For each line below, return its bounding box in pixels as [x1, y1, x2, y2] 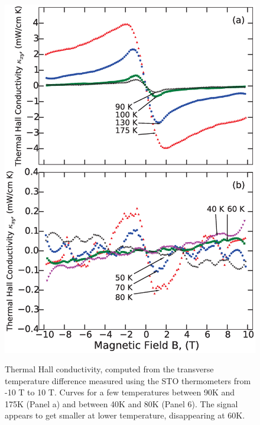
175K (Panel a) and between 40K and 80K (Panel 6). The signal [5, 397, 238, 410]
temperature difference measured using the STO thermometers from [5, 374, 251, 387]
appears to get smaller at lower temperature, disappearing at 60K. [5, 409, 245, 421]
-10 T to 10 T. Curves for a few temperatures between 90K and [5, 386, 235, 398]
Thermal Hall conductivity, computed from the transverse [5, 363, 214, 375]
